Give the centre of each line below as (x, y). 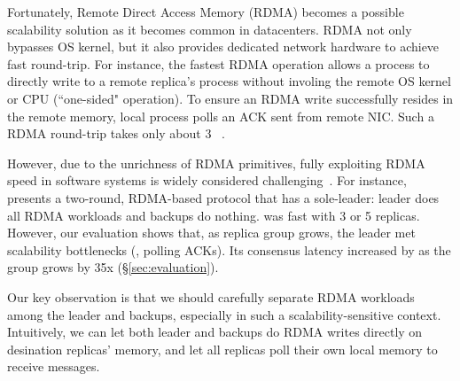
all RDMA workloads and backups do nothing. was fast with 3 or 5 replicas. (214, 215)
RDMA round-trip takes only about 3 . (116, 133)
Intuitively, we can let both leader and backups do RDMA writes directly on (215, 332)
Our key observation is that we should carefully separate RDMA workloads (211, 296)
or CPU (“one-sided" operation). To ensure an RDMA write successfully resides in (230, 98)
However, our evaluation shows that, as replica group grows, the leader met (211, 233)
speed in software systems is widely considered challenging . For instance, (207, 180)
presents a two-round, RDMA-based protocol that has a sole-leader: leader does (223, 197)
